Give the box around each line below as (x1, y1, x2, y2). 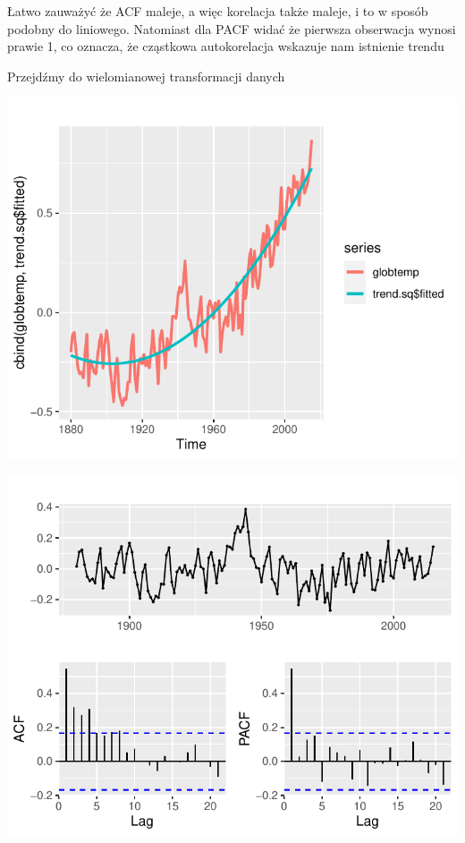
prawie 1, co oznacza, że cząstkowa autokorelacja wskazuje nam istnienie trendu (7, 37, 444, 55)
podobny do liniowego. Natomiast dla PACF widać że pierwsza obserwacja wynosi (7, 19, 456, 38)
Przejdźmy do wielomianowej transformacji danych (7, 66, 285, 85)
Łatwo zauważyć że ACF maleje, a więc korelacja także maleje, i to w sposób (7, 2, 428, 20)
